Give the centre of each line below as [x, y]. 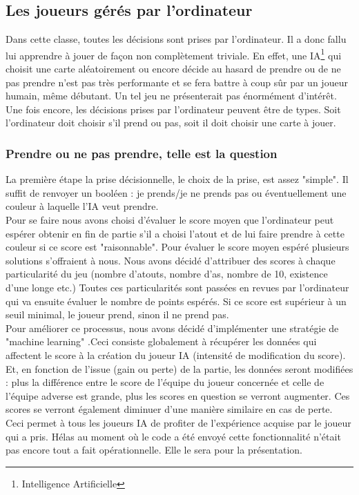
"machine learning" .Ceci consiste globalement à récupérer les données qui [161, 341]
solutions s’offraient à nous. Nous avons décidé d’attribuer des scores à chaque [171, 260]
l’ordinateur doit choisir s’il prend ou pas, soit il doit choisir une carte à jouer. [171, 123]
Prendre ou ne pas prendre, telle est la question [142, 153]
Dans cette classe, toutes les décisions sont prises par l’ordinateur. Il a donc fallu [176, 39]
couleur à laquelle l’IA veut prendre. [82, 206]
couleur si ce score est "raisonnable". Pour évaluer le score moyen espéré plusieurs [177, 247]
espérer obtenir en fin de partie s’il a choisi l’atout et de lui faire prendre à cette [175, 233]
